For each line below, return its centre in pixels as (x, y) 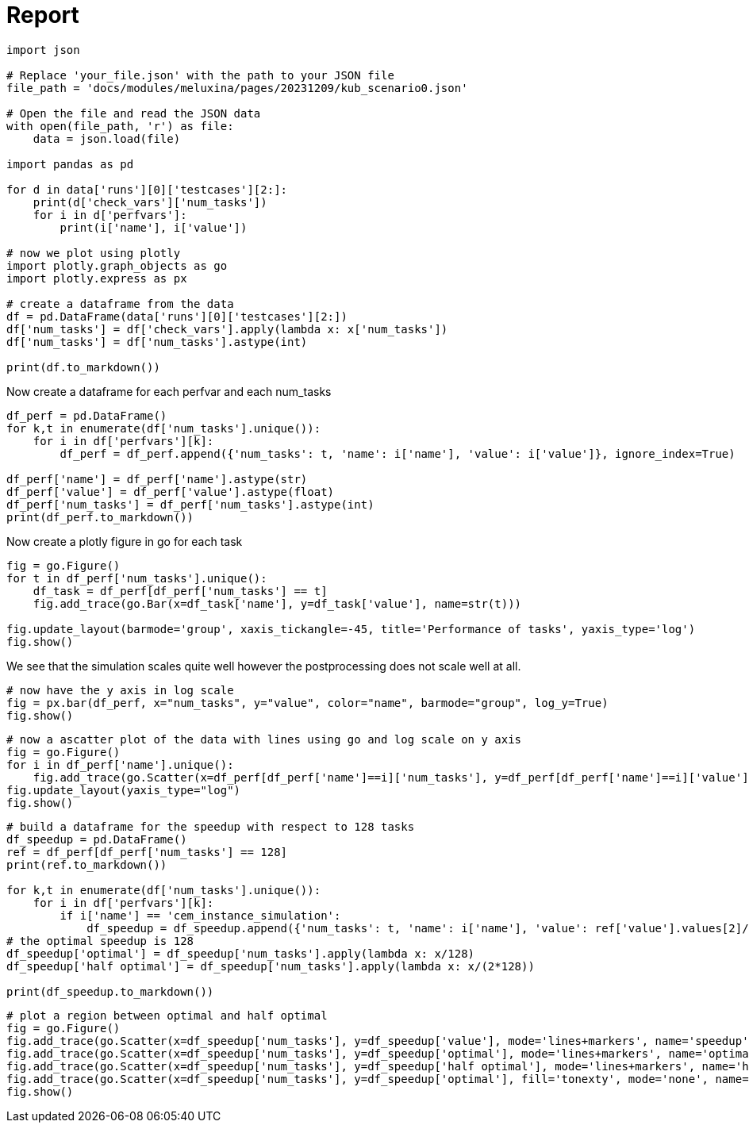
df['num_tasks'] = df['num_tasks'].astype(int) (157, 342)
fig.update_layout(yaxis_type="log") (124, 790)
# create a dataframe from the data (120, 303)
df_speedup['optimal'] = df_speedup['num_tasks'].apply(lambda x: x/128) (241, 953)
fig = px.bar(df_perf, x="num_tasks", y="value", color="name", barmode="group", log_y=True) (307, 703)
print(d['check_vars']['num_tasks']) (150, 202)
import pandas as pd (70, 164)
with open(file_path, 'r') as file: (120, 126)
